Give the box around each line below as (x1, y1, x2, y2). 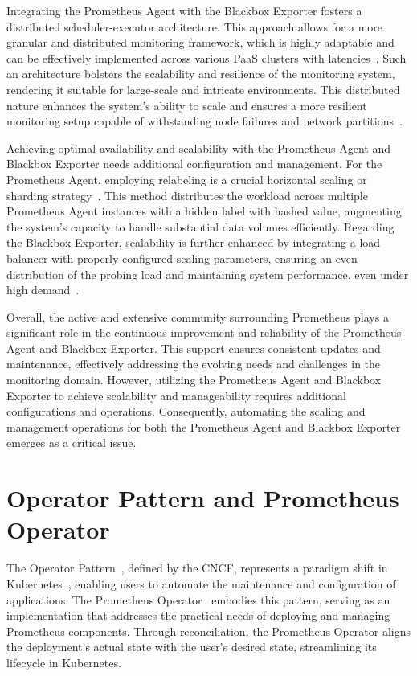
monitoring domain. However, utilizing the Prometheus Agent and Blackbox (6, 371, 382, 388)
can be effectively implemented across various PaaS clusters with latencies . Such (6, 49, 407, 66)
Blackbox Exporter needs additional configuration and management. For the (6, 155, 382, 172)
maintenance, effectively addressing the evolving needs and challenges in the (6, 355, 381, 372)
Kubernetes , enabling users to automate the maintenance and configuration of (6, 575, 396, 592)
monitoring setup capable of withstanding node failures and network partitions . (6, 113, 403, 129)
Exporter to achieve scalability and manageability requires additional (6, 387, 346, 404)
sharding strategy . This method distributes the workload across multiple (6, 186, 368, 203)
